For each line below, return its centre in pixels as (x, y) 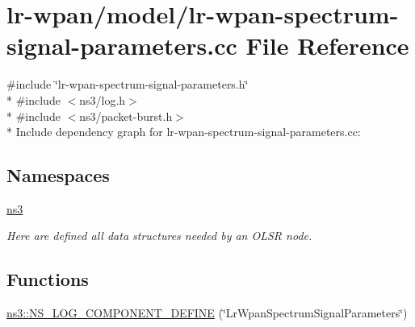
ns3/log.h (103, 99)
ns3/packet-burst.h (126, 116)
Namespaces (58, 175)
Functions (48, 279)
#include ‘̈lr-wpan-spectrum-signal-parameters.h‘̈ (128, 84)
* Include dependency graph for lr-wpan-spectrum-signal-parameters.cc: (184, 132)
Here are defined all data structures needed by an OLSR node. (159, 236)
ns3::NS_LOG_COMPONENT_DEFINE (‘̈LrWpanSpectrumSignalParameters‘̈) (207, 313)
